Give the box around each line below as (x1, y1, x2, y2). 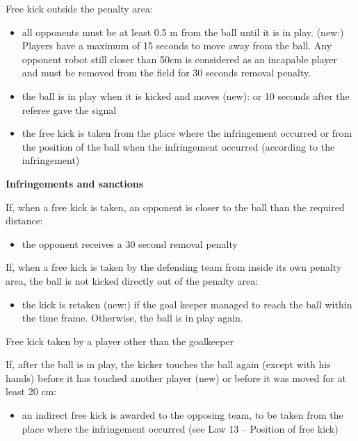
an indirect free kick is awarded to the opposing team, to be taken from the (22, 408, 343, 422)
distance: (6, 213, 43, 228)
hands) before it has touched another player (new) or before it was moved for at (6, 370, 347, 385)
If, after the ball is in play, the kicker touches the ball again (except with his (6, 357, 331, 372)
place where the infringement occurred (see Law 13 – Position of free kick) (22, 421, 339, 435)
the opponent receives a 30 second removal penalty (22, 236, 238, 251)
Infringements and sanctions (6, 176, 144, 190)
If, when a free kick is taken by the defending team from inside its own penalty (6, 260, 342, 274)
